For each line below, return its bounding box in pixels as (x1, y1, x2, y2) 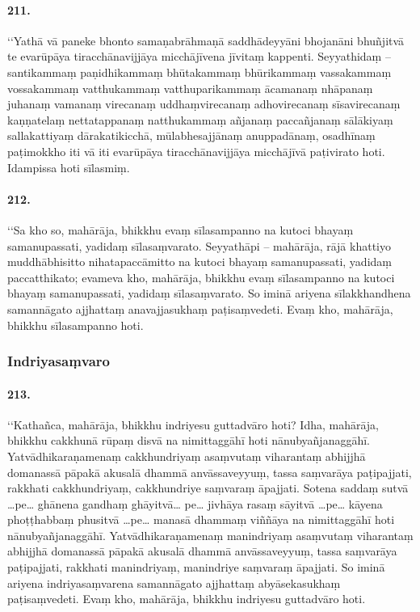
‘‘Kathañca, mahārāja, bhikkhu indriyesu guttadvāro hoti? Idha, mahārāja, (7, 416, 380, 433)
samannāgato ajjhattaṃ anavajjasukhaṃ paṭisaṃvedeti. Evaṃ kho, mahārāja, (7, 300, 393, 317)
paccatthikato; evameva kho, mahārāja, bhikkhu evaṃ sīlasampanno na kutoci (7, 268, 395, 285)
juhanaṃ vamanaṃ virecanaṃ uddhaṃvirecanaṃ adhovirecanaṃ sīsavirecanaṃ (7, 95, 401, 112)
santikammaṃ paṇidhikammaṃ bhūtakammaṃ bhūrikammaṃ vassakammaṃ (7, 63, 392, 80)
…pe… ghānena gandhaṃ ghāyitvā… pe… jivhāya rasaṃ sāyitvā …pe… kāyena (7, 495, 383, 512)
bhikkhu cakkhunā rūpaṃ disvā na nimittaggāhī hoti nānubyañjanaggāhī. (7, 432, 371, 449)
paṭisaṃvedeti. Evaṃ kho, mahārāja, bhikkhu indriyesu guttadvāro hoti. (7, 590, 366, 607)
